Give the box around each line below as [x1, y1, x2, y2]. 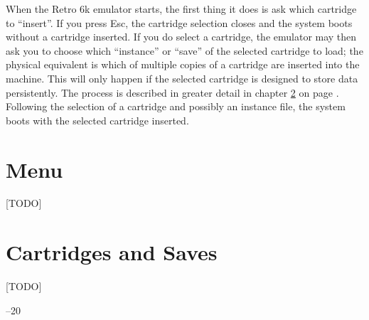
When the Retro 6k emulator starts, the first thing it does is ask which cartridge [6, 1, 357, 16]
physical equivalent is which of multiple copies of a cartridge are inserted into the [6, 57, 360, 72]
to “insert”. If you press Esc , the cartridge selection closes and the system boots [6, 15, 353, 30]
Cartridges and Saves [6, 238, 218, 267]
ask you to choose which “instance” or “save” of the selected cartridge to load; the [6, 43, 363, 58]
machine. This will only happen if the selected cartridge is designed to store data [6, 70, 358, 85]
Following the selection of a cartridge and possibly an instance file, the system [6, 99, 346, 114]
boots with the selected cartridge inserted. [6, 112, 189, 127]
